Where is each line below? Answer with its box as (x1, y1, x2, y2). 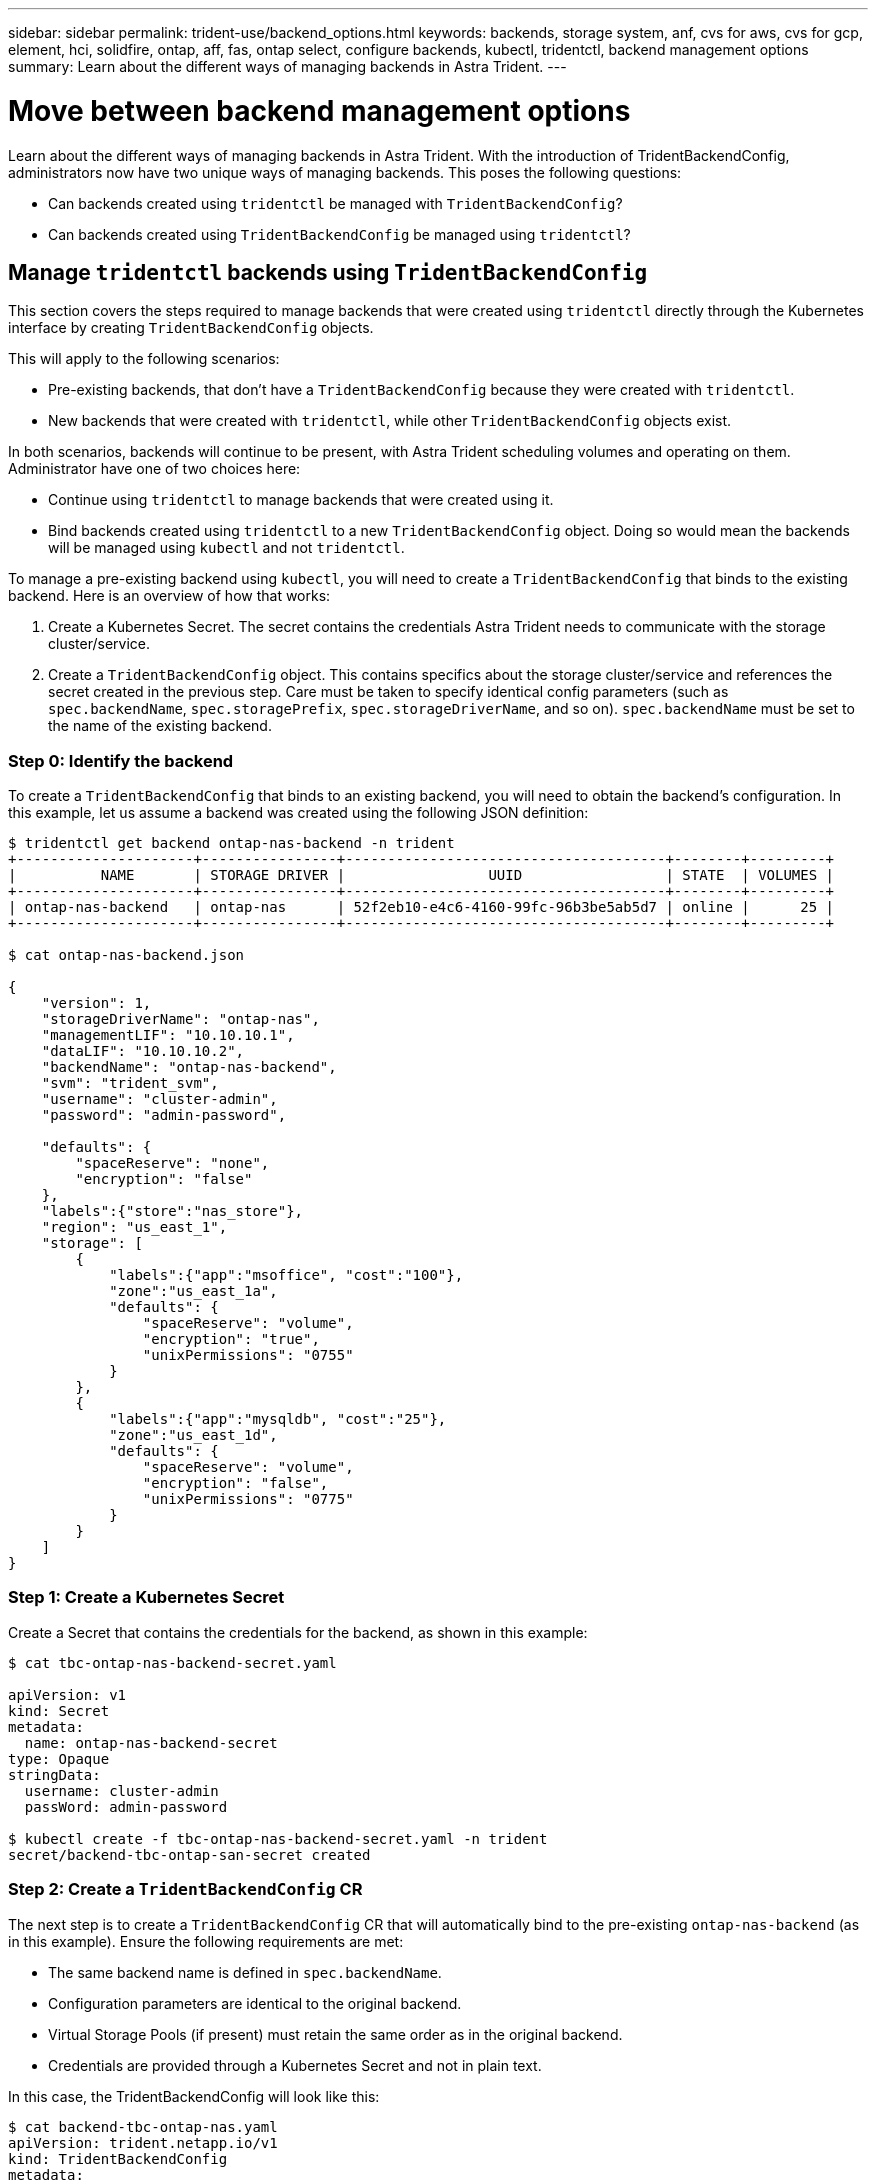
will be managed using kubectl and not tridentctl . (48, 539, 405, 557)
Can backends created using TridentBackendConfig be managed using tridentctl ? (48, 225, 631, 243)
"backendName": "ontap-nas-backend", (41, 1059, 337, 1076)
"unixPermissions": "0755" (142, 1347, 354, 1364)
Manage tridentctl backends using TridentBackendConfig (8, 259, 648, 285)
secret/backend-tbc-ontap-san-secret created (8, 1846, 371, 1863)
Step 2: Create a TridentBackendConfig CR (8, 1879, 363, 1900)
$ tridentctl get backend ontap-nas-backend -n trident (8, 835, 455, 852)
